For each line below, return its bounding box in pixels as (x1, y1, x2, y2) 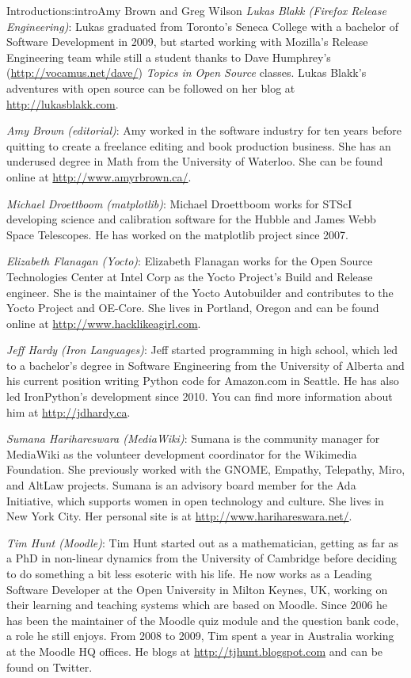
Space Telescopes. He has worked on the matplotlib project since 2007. (6, 226, 349, 242)
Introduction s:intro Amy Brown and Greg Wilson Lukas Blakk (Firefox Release (6, 2, 386, 18)
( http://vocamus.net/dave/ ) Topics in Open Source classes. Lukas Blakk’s (6, 64, 367, 81)
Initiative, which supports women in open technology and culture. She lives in (6, 492, 384, 508)
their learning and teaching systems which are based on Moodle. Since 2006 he (6, 596, 388, 613)
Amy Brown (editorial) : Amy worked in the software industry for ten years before (6, 122, 401, 139)
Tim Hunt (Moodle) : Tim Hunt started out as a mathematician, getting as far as (6, 534, 399, 550)
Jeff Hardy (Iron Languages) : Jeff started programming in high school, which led (6, 341, 398, 358)
